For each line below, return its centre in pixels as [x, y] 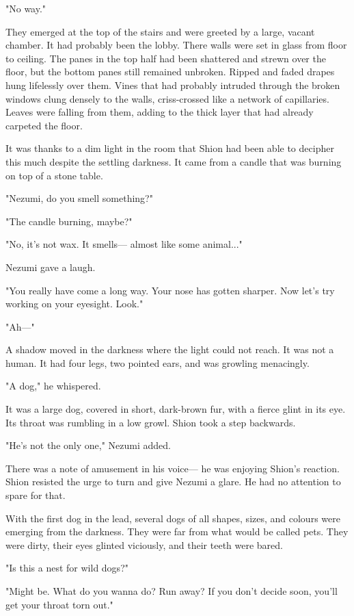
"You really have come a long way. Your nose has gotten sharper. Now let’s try [170, 290]
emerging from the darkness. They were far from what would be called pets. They [177, 531]
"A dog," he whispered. [53, 386]
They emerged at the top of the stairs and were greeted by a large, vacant [160, 31]
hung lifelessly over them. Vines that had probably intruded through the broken [173, 85]
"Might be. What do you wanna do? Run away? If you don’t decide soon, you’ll [172, 591]
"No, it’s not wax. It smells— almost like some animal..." [124, 244]
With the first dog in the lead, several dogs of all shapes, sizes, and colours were [173, 518]
